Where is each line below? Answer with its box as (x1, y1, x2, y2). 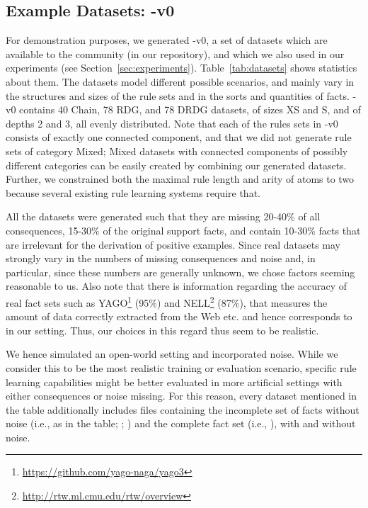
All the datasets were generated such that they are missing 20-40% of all (6, 209, 321, 224)
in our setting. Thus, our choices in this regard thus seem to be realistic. (6, 322, 319, 337)
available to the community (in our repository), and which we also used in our (6, 46, 345, 61)
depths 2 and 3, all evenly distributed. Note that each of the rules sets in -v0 (6, 115, 338, 130)
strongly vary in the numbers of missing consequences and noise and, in (6, 251, 316, 266)
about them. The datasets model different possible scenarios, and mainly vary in (6, 74, 355, 89)
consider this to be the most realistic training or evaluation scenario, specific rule (6, 360, 357, 375)
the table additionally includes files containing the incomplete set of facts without (6, 402, 360, 417)
